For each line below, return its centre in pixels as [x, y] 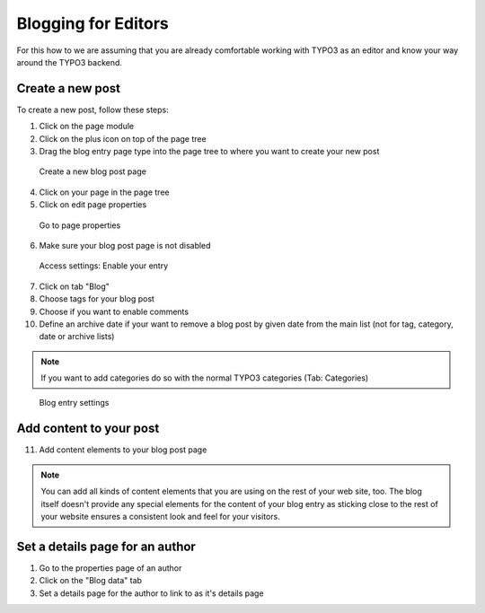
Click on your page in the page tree [104, 192]
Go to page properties [80, 225]
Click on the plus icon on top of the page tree [123, 138]
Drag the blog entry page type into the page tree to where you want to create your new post [209, 152]
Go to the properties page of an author [110, 568]
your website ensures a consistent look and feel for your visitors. [160, 516]
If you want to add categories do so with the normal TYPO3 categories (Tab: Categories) [205, 378]
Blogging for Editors [93, 23]
